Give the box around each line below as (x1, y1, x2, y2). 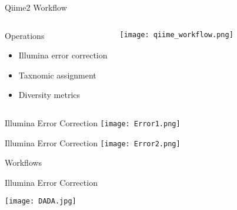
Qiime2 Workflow (5, 1, 67, 13)
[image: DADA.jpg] (5, 197, 76, 206)
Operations (5, 29, 45, 41)
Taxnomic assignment (18, 68, 96, 81)
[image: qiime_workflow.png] (119, 30, 233, 39)
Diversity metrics (18, 88, 81, 101)
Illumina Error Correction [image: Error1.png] (5, 116, 181, 129)
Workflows (5, 156, 42, 169)
